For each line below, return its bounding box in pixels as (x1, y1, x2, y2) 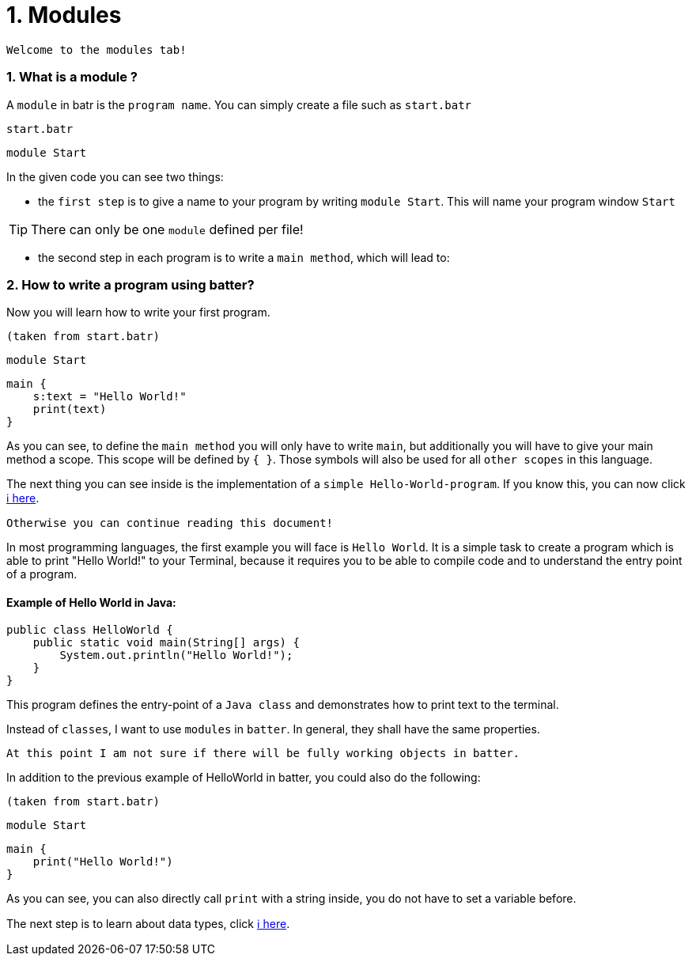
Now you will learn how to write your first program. (6, 305, 270, 320)
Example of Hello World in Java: (6, 595, 176, 609)
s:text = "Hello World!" (32, 390, 187, 403)
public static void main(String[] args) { (32, 636, 300, 650)
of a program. (6, 567, 78, 581)
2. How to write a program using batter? (6, 276, 255, 293)
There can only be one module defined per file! (31, 221, 304, 237)
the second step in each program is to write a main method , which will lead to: (38, 250, 450, 264)
